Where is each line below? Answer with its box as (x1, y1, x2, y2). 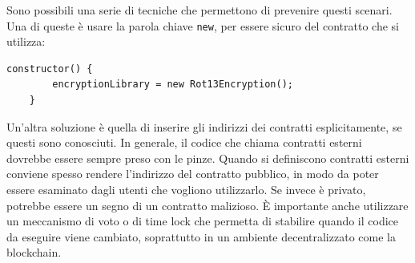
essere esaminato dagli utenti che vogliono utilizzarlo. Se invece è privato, (6, 181, 366, 197)
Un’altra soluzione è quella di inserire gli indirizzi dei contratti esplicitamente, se (6, 118, 402, 135)
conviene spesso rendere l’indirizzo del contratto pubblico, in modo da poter (6, 165, 379, 182)
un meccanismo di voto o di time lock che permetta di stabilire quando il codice (6, 212, 399, 229)
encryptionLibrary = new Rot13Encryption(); (52, 79, 293, 91)
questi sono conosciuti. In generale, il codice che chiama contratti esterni (6, 134, 362, 151)
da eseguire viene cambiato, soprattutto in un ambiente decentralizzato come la (6, 228, 396, 245)
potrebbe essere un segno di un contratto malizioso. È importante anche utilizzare (6, 196, 409, 213)
